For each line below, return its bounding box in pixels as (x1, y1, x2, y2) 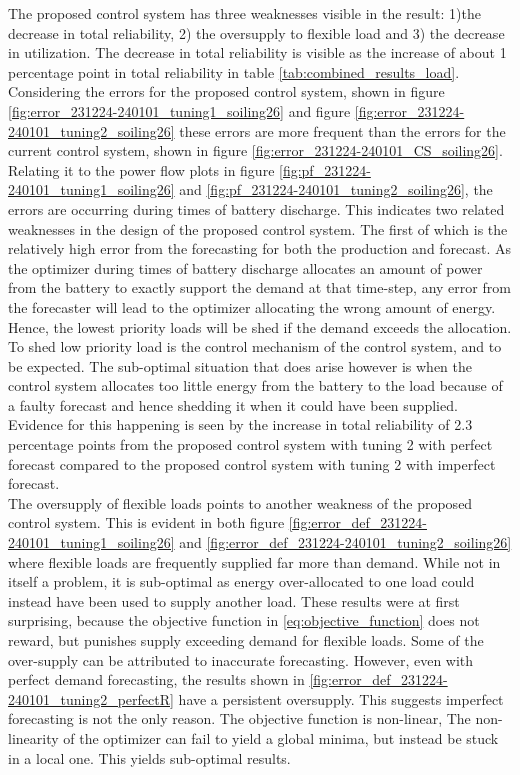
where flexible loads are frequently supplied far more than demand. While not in (8, 551, 501, 572)
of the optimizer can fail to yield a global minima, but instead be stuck (63, 727, 499, 748)
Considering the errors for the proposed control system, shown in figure (8, 81, 445, 102)
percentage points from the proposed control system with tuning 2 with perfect (8, 434, 493, 455)
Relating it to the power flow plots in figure (8, 159, 275, 180)
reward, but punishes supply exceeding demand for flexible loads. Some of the (8, 630, 484, 650)
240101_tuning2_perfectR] (8, 688, 174, 709)
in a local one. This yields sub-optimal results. (8, 747, 291, 768)
